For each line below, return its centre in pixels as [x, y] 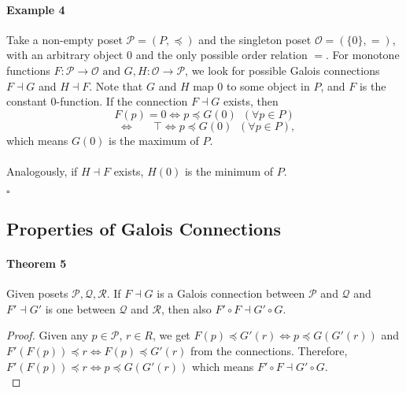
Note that [119, 85]
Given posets [37, 293]
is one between [80, 308]
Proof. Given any [47, 335]
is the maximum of [154, 140]
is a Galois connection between [231, 293]
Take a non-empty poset [65, 39]
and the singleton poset [255, 39]
